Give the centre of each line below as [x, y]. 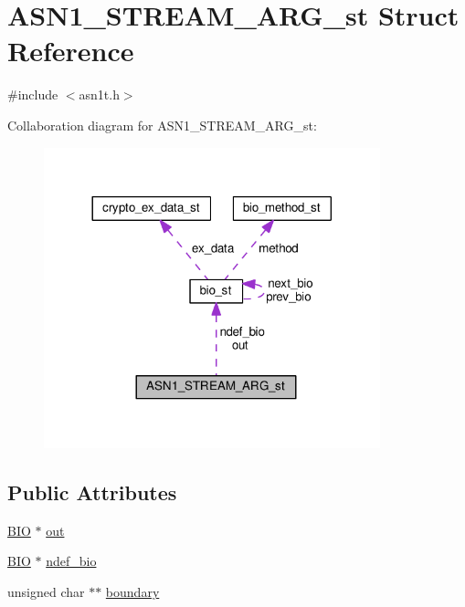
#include [33, 94]
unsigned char [46, 592]
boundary [132, 592]
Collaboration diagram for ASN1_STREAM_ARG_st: [162, 125]
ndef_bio [71, 561]
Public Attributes [92, 492]
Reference [71, 51]
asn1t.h [99, 94]
